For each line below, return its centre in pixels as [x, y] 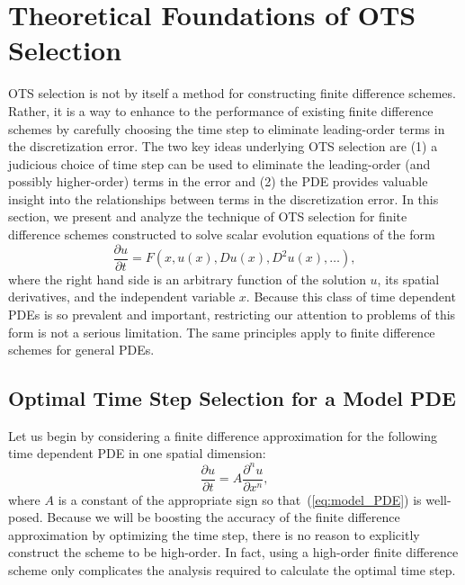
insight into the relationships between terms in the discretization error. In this [224, 198]
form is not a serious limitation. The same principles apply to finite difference [222, 332]
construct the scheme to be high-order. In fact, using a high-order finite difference [233, 552]
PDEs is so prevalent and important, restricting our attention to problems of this [232, 314]
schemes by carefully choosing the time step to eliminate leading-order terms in [227, 128]
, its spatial [408, 279]
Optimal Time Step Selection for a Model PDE [232, 398]
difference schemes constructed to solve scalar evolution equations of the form [222, 234]
